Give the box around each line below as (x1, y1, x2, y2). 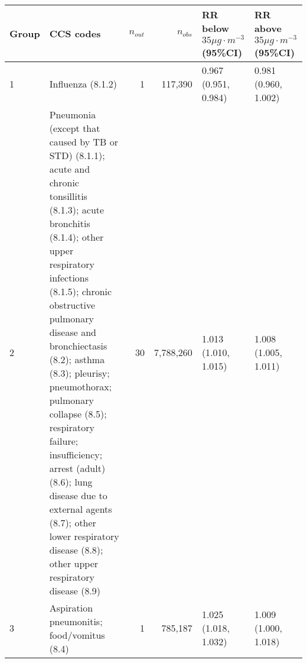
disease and (49, 325, 96, 339)
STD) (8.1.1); (49, 148, 105, 162)
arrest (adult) (49, 461, 106, 475)
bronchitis (49, 216, 90, 230)
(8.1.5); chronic (49, 284, 112, 298)
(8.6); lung (49, 474, 93, 489)
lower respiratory (49, 529, 119, 543)
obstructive (49, 297, 96, 312)
